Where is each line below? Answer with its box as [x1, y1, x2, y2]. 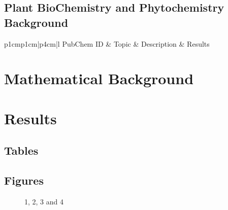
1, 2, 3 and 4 [24, 196, 63, 206]
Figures [4, 172, 44, 188]
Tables [4, 143, 39, 158]
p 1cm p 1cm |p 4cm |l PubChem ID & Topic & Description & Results [4, 38, 210, 49]
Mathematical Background [4, 68, 194, 89]
